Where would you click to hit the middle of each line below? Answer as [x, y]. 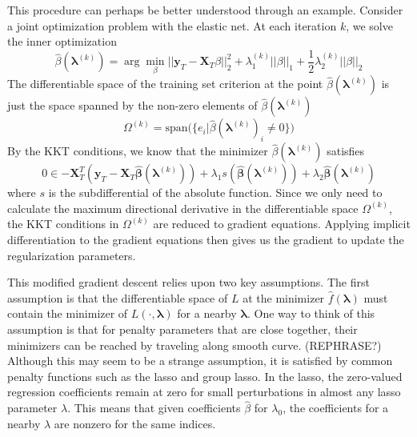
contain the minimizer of [68, 313]
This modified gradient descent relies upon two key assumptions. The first [188, 282]
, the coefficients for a [336, 408]
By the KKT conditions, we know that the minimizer [138, 151]
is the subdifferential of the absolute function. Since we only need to [215, 192]
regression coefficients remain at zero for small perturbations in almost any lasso [204, 392]
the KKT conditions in [63, 224]
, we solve [369, 25]
